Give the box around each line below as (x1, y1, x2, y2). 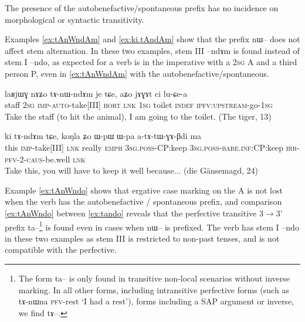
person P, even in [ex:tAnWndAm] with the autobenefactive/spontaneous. (5, 67, 269, 79)
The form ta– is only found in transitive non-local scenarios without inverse (18, 272, 290, 284)
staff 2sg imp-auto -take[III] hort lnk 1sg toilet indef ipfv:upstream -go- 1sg (5, 99, 273, 111)
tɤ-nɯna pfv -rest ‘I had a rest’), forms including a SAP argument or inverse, (18, 295, 294, 307)
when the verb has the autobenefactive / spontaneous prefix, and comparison (5, 195, 282, 208)
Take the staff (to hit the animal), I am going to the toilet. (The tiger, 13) (5, 110, 272, 122)
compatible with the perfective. (5, 243, 117, 256)
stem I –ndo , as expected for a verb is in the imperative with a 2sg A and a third (5, 56, 297, 68)
